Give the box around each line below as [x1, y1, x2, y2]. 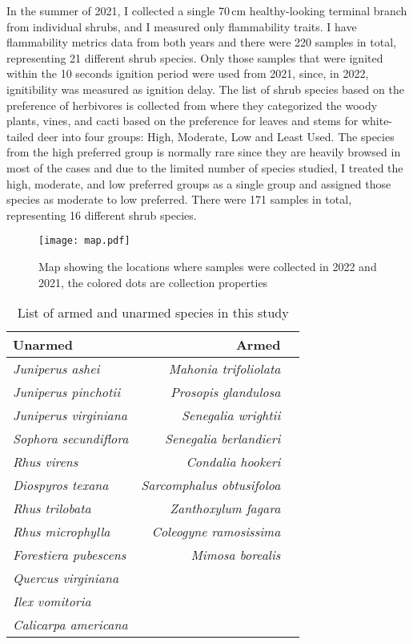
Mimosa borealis [190, 545, 281, 565]
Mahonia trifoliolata [168, 359, 281, 379]
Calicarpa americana [13, 615, 128, 634]
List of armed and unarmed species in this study [17, 303, 289, 322]
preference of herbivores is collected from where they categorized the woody [6, 96, 378, 113]
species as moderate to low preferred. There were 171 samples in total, [6, 191, 352, 208]
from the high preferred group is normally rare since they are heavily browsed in [6, 144, 401, 160]
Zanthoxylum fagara [170, 499, 281, 518]
